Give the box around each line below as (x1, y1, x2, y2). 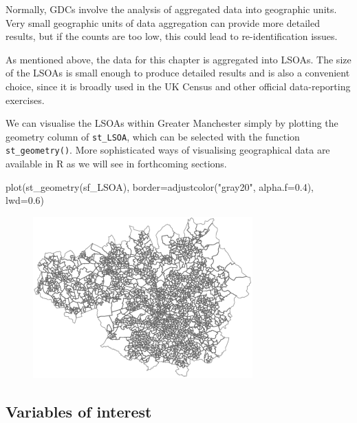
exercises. (6, 92, 45, 107)
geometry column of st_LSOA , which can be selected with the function (6, 129, 300, 143)
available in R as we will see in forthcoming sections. (6, 156, 227, 171)
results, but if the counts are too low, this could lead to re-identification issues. (6, 29, 338, 43)
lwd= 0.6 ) (6, 193, 45, 207)
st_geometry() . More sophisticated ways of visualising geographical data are (6, 143, 330, 157)
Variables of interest (6, 400, 152, 422)
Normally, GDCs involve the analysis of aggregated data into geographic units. (6, 2, 337, 16)
